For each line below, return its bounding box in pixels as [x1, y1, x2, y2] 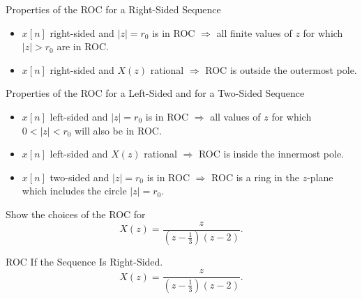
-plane [307, 169, 333, 184]
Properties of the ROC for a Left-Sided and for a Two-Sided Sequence [6, 86, 305, 100]
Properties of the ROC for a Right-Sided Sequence [6, 2, 221, 16]
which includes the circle [22, 183, 127, 198]
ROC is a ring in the [211, 169, 299, 184]
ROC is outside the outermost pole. [205, 62, 357, 77]
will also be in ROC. [75, 123, 162, 137]
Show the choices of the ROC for [6, 206, 146, 221]
